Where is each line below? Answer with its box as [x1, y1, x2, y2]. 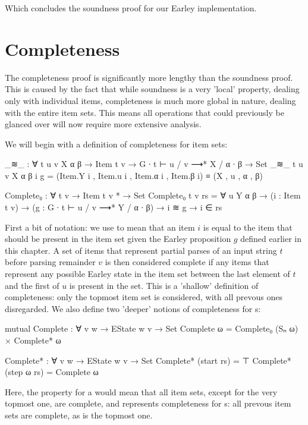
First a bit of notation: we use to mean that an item [5, 221, 195, 233]
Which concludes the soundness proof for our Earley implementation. [5, 2, 257, 14]
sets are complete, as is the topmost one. [5, 408, 153, 421]
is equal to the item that [203, 221, 293, 233]
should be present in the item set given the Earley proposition [5, 232, 231, 245]
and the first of [5, 279, 59, 291]
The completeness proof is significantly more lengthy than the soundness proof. [5, 71, 293, 83]
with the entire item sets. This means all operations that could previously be [5, 106, 284, 118]
